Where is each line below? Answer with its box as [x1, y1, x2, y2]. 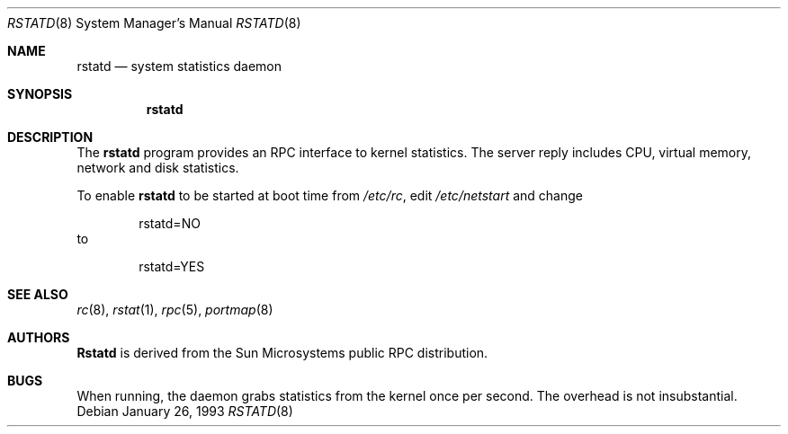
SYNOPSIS [7, 86, 73, 102]
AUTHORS [7, 330, 70, 345]
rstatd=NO [139, 216, 201, 231]
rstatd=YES [139, 259, 205, 274]
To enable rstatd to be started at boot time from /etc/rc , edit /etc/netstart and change [76, 188, 583, 203]
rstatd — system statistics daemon [76, 58, 282, 74]
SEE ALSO [7, 287, 68, 302]
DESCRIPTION [7, 129, 94, 145]
